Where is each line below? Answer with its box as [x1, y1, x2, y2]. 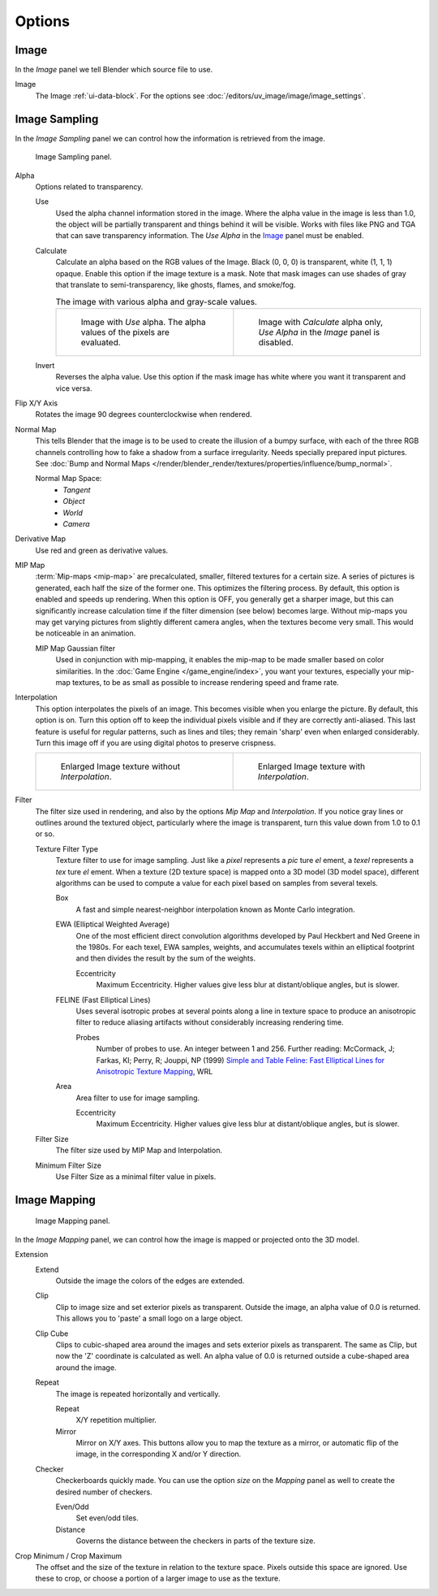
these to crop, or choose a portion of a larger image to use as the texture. [35, 1573, 281, 1584]
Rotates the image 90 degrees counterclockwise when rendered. [35, 410, 252, 419]
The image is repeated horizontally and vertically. [55, 1389, 221, 1399]
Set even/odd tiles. [75, 1513, 140, 1523]
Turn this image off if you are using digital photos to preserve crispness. [35, 738, 276, 748]
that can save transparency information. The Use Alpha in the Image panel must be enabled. [55, 231, 364, 241]
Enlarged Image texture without [60, 761, 181, 772]
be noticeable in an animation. [35, 628, 136, 638]
